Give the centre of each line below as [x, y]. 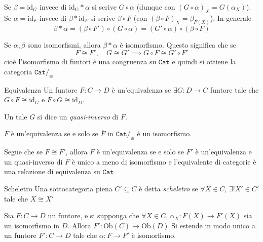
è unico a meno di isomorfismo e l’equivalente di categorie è [164, 161]
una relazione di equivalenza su [52, 171]
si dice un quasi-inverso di [78, 116]
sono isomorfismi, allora [64, 44]
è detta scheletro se [168, 188]
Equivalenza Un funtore [41, 89]
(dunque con [156, 7]
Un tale [16, 116]
